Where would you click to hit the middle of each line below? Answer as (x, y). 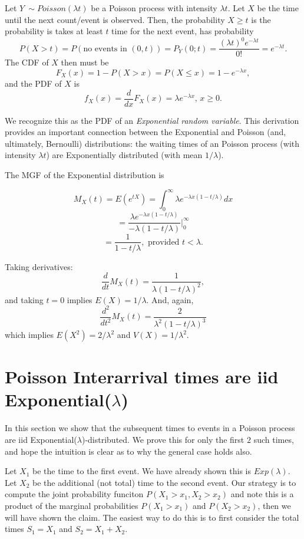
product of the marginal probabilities (72, 505)
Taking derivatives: (39, 266)
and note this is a (262, 494)
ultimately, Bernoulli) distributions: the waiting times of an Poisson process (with (152, 143)
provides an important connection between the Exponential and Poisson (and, (146, 132)
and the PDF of (33, 83)
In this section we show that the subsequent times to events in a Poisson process (150, 428)
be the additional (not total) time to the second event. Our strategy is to (164, 482)
